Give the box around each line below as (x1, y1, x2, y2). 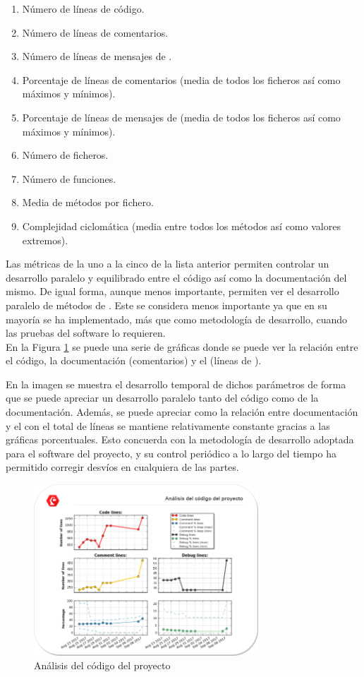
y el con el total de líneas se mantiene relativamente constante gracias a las (6, 418, 330, 433)
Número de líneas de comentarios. (22, 25, 169, 40)
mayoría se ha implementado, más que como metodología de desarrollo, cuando (6, 311, 348, 326)
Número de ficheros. (22, 148, 109, 162)
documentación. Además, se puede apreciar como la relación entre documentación (6, 405, 358, 419)
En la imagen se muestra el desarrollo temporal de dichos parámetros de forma (6, 376, 346, 391)
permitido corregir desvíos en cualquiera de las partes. (6, 460, 239, 474)
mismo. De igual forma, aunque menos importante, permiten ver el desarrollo (6, 284, 339, 299)
